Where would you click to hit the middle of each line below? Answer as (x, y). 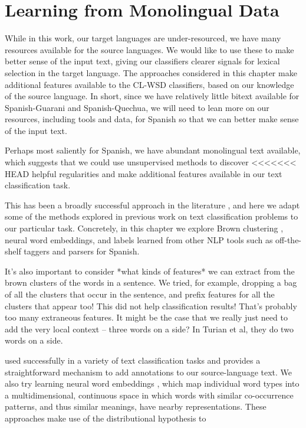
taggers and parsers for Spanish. (82, 251)
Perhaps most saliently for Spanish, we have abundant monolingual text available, (153, 150)
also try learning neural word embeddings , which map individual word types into (152, 383)
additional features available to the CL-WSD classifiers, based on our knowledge (149, 84)
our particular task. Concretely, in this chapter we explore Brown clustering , (144, 228)
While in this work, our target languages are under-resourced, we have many (143, 38)
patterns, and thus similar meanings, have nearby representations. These (136, 406)
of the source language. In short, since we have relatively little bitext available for (152, 96)
